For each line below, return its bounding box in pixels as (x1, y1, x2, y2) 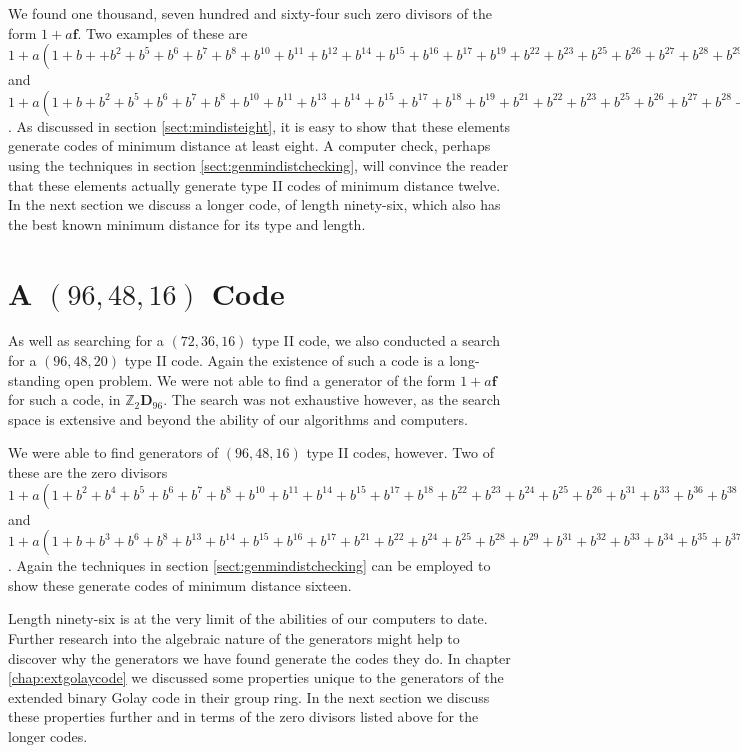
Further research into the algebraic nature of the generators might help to (8, 628, 460, 648)
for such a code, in (8, 389, 121, 410)
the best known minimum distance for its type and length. (8, 213, 366, 234)
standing (8, 369, 61, 390)
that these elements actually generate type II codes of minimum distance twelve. (8, 174, 501, 195)
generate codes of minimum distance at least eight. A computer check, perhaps (8, 135, 491, 156)
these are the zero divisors (8, 462, 168, 483)
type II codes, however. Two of (306, 442, 494, 463)
